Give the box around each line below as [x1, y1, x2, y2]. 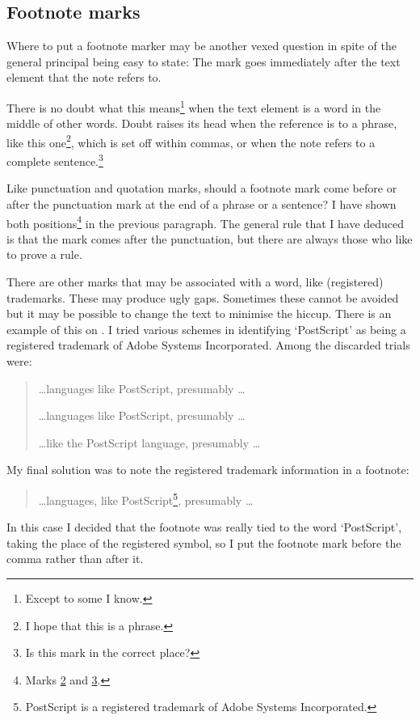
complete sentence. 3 [6, 150, 103, 169]
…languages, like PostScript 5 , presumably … [38, 489, 254, 508]
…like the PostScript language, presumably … [38, 434, 261, 451]
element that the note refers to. [6, 69, 162, 86]
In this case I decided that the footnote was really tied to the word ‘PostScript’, [6, 519, 402, 536]
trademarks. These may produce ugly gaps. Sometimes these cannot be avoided [6, 289, 399, 306]
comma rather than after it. [6, 550, 144, 567]
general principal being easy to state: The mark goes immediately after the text [6, 53, 401, 70]
